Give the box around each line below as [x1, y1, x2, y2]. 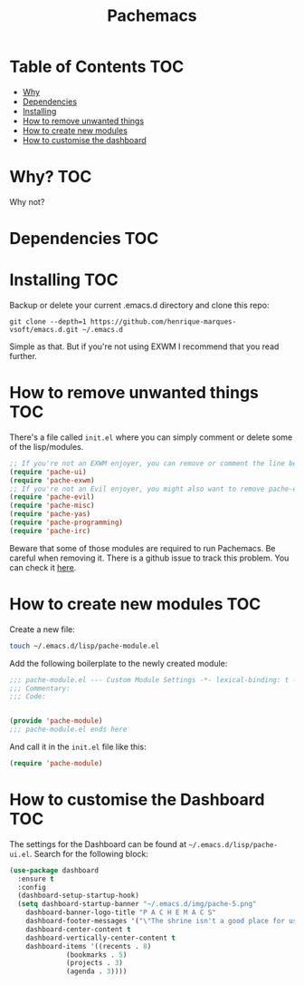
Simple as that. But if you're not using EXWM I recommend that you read [9, 341, 280, 352]
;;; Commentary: [9, 684, 71, 693]
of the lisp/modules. [9, 441, 84, 452]
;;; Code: [9, 692, 47, 701]
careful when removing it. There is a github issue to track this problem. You [9, 552, 290, 563]
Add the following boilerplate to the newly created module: [9, 658, 228, 668]
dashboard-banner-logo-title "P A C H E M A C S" [25, 908, 217, 917]
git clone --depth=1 [9, 317, 88, 327]
